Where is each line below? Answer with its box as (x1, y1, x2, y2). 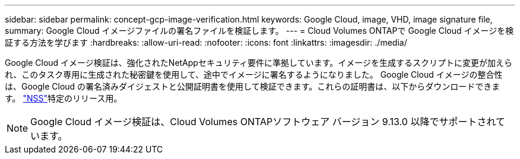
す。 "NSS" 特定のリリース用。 (5, 93, 122, 103)
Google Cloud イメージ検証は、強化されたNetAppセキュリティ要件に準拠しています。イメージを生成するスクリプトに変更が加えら (5, 58, 512, 68)
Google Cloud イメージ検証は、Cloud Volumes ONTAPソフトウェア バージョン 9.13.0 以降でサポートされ (30, 116, 496, 128)
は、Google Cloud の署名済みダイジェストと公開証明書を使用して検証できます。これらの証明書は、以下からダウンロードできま (5, 81, 500, 91)
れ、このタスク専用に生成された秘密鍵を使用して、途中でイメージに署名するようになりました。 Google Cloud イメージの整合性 (5, 69, 503, 79)
